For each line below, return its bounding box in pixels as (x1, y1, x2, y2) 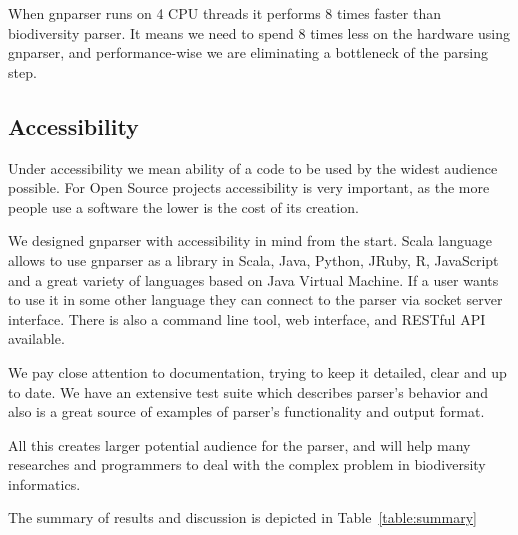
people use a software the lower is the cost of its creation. (8, 196, 359, 217)
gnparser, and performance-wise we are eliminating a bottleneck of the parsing (8, 42, 488, 63)
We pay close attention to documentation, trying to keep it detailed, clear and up (8, 361, 507, 382)
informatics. (8, 473, 81, 494)
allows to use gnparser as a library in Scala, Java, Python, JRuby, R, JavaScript (8, 249, 499, 270)
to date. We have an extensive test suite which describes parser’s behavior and (8, 381, 489, 402)
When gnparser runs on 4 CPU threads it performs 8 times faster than (8, 3, 441, 23)
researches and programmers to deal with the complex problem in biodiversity (8, 454, 486, 475)
